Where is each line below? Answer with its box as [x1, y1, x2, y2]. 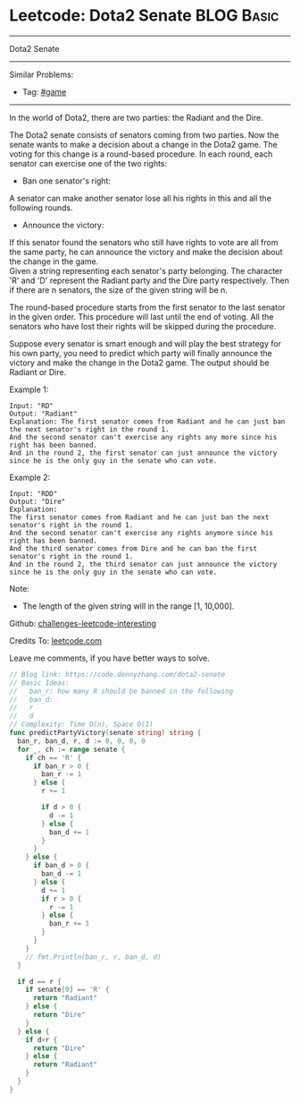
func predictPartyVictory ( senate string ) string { [9, 729, 202, 738]
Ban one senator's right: [21, 175, 112, 186]
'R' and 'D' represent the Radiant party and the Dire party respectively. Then [9, 275, 290, 286]
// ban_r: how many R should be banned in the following [9, 687, 234, 696]
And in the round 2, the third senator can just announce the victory [9, 560, 278, 568]
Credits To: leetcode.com [9, 635, 103, 645]
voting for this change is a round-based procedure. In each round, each [9, 149, 273, 159]
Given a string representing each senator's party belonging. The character [9, 265, 283, 276]
